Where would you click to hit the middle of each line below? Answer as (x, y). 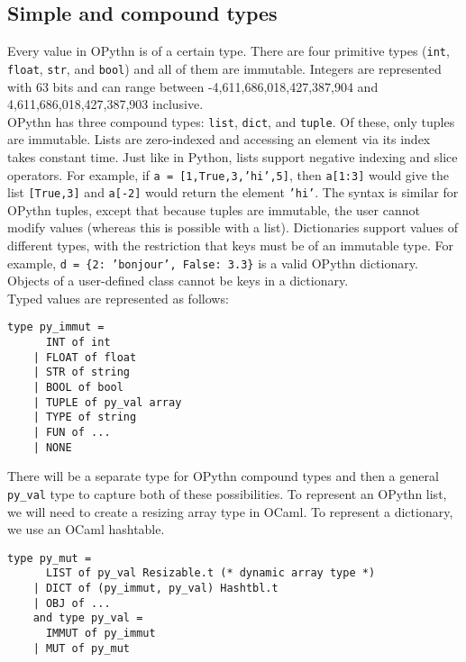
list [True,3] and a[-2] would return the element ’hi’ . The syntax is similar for (233, 192)
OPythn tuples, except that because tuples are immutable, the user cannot (214, 209)
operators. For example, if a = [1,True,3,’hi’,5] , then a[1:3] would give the (228, 174)
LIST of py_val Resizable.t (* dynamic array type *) (210, 573)
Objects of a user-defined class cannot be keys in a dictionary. (178, 281)
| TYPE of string (85, 417)
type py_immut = (56, 327)
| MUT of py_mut (82, 648)
